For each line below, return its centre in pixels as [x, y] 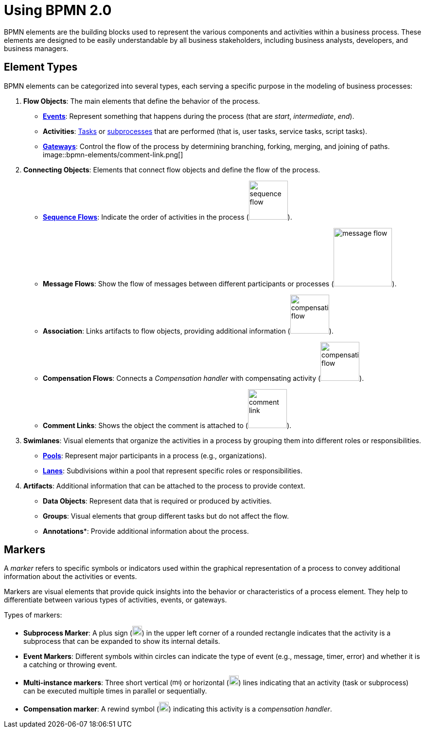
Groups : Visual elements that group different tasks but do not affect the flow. [166, 516]
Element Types [41, 67]
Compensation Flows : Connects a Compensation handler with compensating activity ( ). [204, 378]
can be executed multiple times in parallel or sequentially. [115, 691]
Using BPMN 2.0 [58, 10]
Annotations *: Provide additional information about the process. [146, 531]
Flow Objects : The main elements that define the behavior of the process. [142, 101]
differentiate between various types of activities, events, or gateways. [115, 600]
